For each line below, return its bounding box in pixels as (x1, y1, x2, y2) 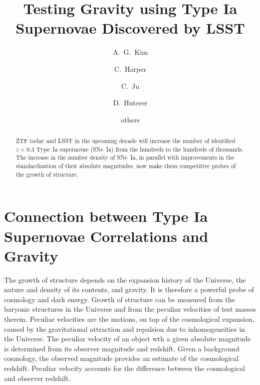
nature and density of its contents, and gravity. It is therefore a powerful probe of (4, 284, 254, 295)
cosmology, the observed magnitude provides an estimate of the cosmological (4, 353, 239, 363)
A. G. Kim (113, 47, 148, 57)
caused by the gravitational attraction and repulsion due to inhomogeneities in (4, 323, 245, 334)
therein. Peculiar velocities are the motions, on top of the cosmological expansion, (4, 314, 254, 324)
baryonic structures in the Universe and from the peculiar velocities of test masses (4, 304, 256, 314)
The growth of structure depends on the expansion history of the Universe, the (4, 274, 246, 285)
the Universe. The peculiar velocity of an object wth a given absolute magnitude (4, 333, 251, 344)
